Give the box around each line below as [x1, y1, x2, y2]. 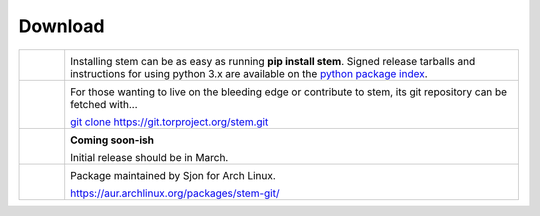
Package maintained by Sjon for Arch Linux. [70, 168, 277, 182]
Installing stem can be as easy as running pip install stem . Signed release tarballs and [70, 54, 476, 68]
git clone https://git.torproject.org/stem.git [70, 115, 269, 129]
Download [18, 15, 105, 37]
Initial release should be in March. [70, 150, 229, 164]
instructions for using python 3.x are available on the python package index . [70, 66, 429, 80]
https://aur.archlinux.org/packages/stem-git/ [70, 186, 280, 200]
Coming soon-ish [70, 133, 155, 147]
